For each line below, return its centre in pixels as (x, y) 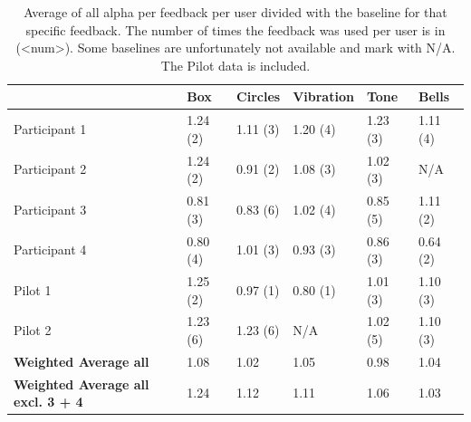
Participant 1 (50, 129)
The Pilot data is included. (235, 65)
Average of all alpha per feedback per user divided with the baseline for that (235, 12)
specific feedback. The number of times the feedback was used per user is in (235, 29)
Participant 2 (50, 169)
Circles (259, 96)
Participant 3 (50, 209)
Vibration (323, 96)
